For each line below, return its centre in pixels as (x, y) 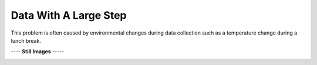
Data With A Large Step (69, 15)
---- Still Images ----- (38, 52)
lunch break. (26, 40)
